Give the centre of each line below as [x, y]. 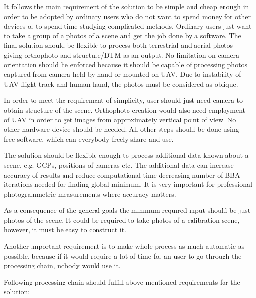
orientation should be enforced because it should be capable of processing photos [126, 64]
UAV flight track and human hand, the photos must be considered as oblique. [121, 83]
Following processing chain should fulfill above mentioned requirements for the [122, 282]
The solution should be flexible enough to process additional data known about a [126, 155]
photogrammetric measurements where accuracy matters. [90, 194]
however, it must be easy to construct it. [65, 229]
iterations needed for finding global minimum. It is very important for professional [128, 184]
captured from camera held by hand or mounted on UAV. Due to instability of [123, 74]
